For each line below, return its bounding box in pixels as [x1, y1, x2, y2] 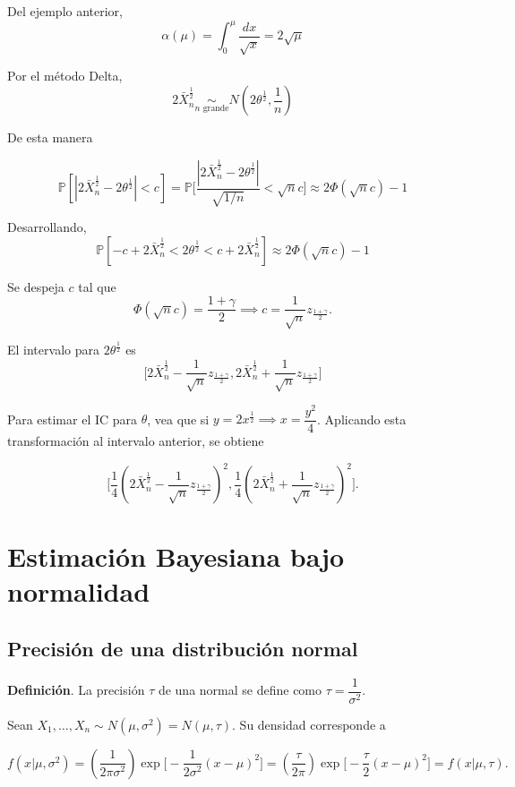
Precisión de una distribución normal [7, 635, 358, 663]
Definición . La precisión [7, 680, 145, 699]
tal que [78, 277, 116, 295]
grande [202, 103, 229, 113]
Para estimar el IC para [7, 409, 138, 428]
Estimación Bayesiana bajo [7, 538, 345, 575]
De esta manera [7, 128, 93, 147]
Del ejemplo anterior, [7, 2, 123, 20]
